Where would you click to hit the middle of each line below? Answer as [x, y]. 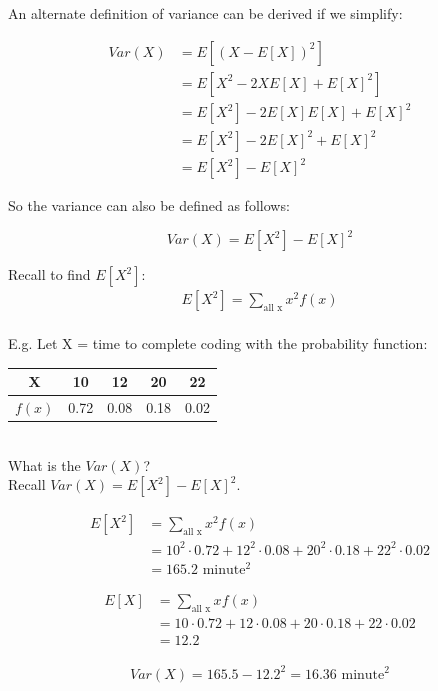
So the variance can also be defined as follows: [149, 205]
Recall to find [49, 274]
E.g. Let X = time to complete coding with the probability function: [218, 342]
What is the [44, 464]
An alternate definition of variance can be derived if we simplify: [205, 13]
